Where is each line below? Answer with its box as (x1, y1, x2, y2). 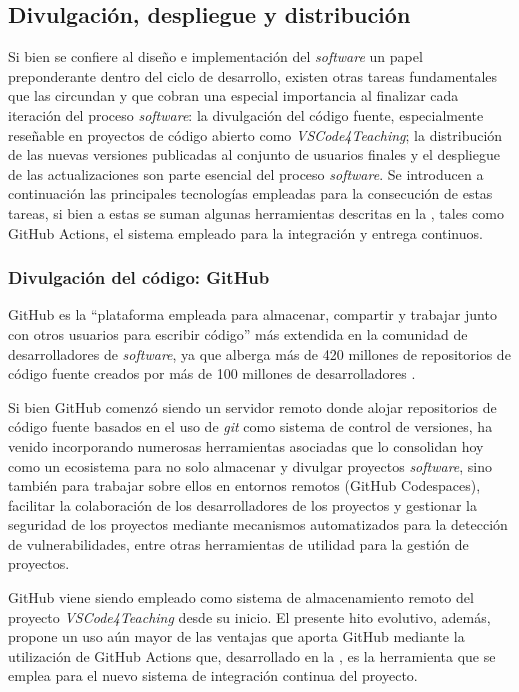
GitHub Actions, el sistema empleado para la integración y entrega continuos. (8, 222, 483, 243)
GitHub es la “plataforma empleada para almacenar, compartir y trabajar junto (8, 304, 497, 325)
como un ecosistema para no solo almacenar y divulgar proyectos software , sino (8, 455, 493, 476)
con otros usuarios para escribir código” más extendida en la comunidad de (8, 323, 468, 344)
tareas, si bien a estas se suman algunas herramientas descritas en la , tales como (8, 202, 504, 223)
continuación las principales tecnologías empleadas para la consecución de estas (8, 183, 493, 204)
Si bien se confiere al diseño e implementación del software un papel (8, 46, 423, 67)
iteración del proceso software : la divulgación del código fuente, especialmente (8, 104, 484, 125)
